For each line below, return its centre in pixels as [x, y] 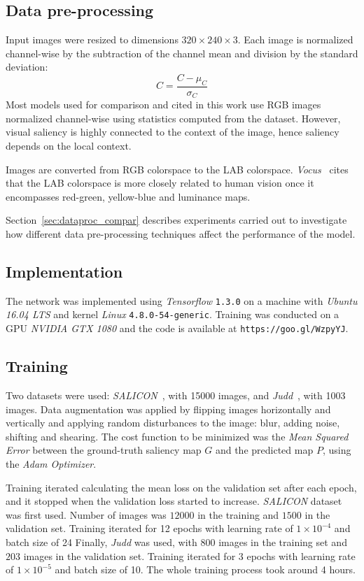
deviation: [27, 67]
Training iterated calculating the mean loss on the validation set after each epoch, [181, 487]
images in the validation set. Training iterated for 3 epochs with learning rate [189, 555]
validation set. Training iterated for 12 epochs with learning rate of [149, 528]
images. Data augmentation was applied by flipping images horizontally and [168, 409]
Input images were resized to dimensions [92, 40]
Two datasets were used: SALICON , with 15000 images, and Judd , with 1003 [176, 395]
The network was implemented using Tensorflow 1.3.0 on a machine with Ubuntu [182, 300]
